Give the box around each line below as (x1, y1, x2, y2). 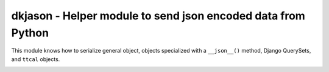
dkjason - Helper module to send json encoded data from (11, 9, 306, 22)
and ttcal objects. (11, 55, 60, 63)
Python (11, 26, 49, 39)
